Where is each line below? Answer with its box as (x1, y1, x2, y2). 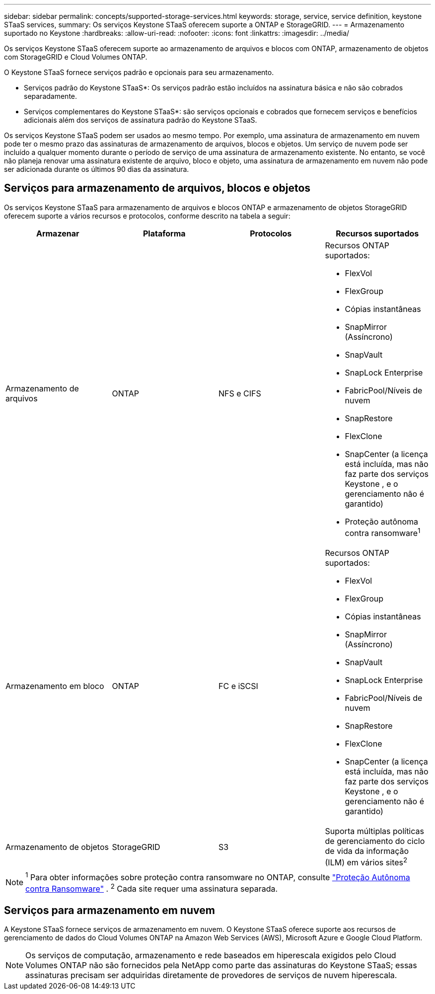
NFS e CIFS (218, 388, 261, 398)
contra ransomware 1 (345, 526, 421, 538)
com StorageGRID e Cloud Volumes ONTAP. (4, 53, 147, 61)
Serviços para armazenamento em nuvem (4, 904, 215, 917)
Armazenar (36, 228, 79, 238)
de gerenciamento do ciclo (325, 836, 425, 846)
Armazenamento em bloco (5, 681, 104, 691)
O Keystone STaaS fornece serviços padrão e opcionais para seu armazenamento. (4, 68, 274, 76)
